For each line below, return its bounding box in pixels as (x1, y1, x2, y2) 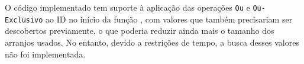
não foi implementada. (5, 47, 86, 60)
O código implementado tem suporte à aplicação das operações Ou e (5, 1, 250, 13)
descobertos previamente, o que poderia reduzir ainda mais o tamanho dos (5, 24, 274, 37)
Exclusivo (5, 15, 43, 24)
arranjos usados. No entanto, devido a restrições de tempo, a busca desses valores (5, 36, 299, 48)
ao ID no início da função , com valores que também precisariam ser (46, 12, 293, 25)
